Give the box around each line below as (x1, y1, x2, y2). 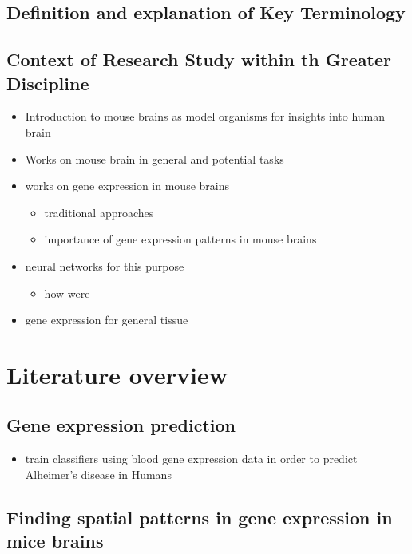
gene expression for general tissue (25, 311, 188, 328)
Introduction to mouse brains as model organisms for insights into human (25, 108, 386, 125)
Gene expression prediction (6, 413, 236, 437)
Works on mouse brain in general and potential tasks (25, 150, 284, 167)
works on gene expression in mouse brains (25, 177, 230, 194)
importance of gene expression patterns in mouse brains (44, 231, 317, 247)
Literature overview (6, 358, 228, 390)
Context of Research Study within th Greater (6, 47, 391, 72)
